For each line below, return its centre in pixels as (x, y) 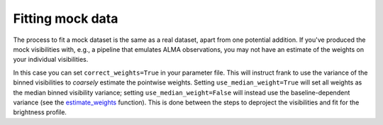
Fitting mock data (66, 18)
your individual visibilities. (51, 60)
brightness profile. (40, 112)
